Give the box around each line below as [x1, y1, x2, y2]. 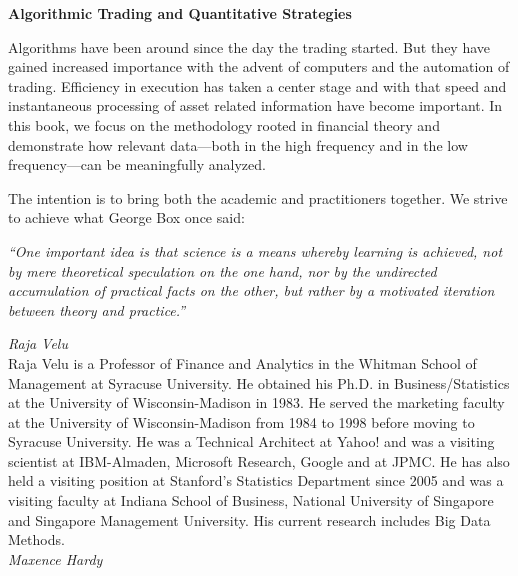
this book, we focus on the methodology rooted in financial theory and [8, 114, 440, 135]
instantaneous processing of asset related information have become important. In [8, 95, 503, 116]
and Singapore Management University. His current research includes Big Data [8, 509, 491, 530]
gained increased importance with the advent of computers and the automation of [8, 56, 510, 77]
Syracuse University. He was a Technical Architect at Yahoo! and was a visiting [8, 431, 495, 452]
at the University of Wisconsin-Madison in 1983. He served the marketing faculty [8, 392, 505, 413]
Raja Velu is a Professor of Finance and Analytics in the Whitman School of [8, 352, 477, 373]
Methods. [8, 529, 65, 550]
